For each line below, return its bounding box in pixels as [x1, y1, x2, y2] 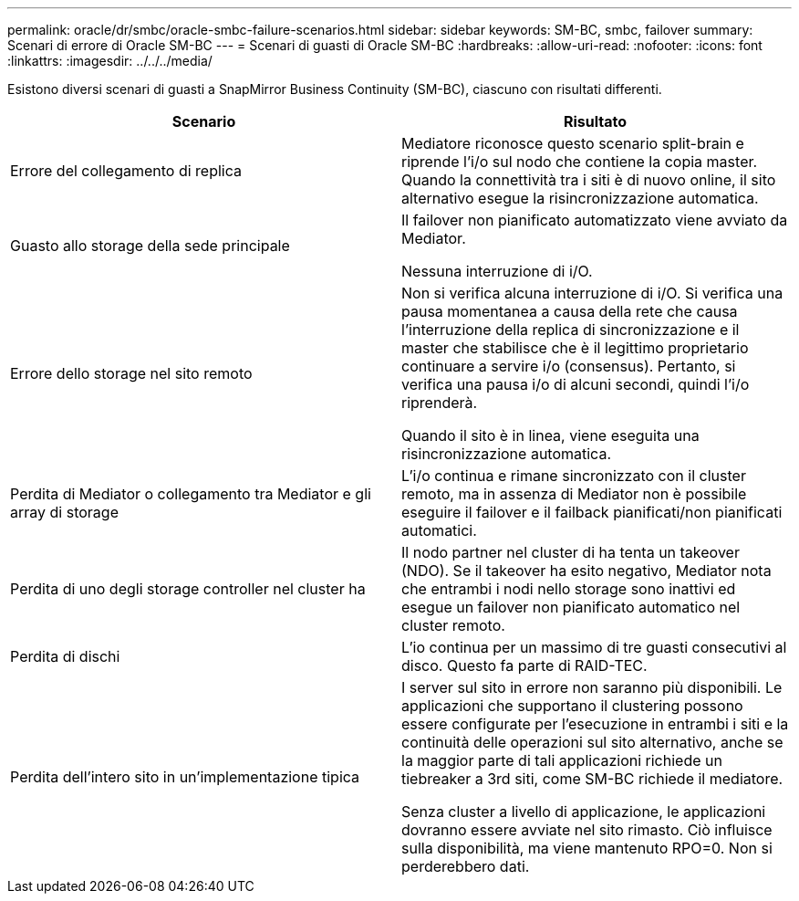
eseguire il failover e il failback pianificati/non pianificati [401, 503, 783, 521]
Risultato [563, 112, 628, 131]
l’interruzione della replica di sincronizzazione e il [401, 320, 740, 339]
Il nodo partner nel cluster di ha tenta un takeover [401, 543, 740, 561]
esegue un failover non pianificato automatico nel [401, 598, 741, 616]
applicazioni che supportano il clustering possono [401, 697, 743, 715]
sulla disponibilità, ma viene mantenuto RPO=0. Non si [401, 839, 773, 857]
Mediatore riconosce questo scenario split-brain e [401, 134, 744, 152]
